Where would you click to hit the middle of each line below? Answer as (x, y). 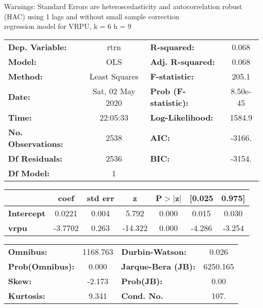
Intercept (27, 213)
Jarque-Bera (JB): (158, 266)
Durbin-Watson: (154, 251)
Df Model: (29, 173)
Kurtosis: (27, 295)
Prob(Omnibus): (41, 266)
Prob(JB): (142, 281)
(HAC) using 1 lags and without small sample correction (92, 16)
